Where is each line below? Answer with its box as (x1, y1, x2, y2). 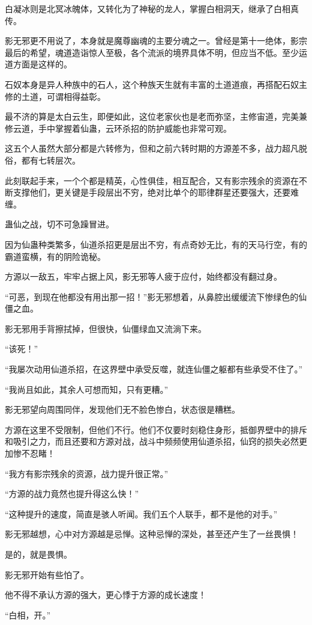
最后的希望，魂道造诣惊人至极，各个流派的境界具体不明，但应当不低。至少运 (5, 46, 307, 58)
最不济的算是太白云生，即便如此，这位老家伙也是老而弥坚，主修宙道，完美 (5, 110, 299, 123)
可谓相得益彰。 (46, 90, 106, 102)
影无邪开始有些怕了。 (5, 568, 89, 580)
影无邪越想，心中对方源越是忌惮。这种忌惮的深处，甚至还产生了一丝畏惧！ (5, 528, 299, 540)
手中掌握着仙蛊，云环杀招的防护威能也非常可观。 (38, 122, 232, 134)
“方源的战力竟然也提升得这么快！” (5, 487, 139, 500)
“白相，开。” (5, 608, 51, 621)
